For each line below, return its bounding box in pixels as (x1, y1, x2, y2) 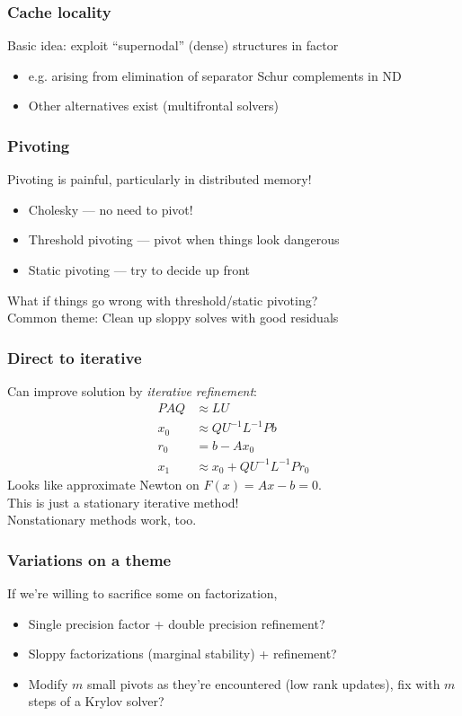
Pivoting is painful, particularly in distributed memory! (7, 170, 312, 189)
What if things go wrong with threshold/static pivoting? (7, 290, 318, 309)
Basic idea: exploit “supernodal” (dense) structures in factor (7, 36, 339, 55)
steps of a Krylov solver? (28, 692, 164, 711)
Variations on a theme (7, 548, 172, 570)
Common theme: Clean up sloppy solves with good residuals (7, 308, 339, 327)
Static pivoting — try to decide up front (28, 261, 251, 278)
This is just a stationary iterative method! (7, 492, 239, 511)
